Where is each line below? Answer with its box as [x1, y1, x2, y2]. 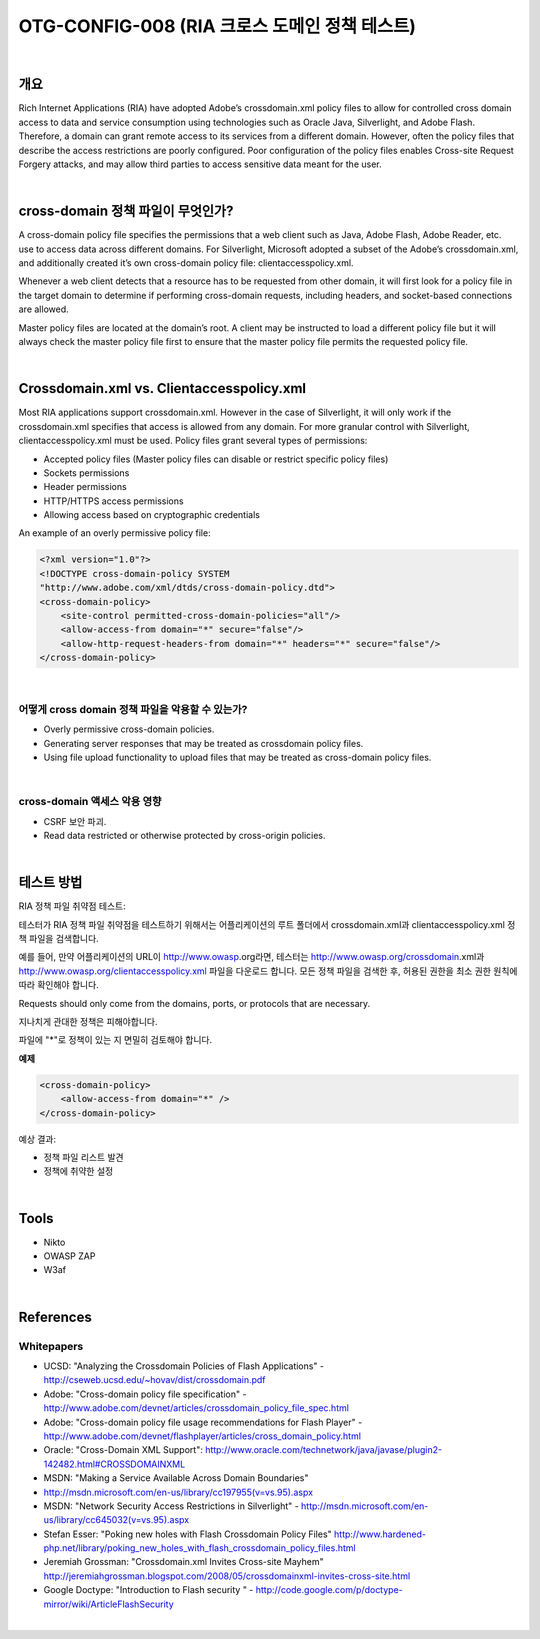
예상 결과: [18, 1133, 57, 1145]
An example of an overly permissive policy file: [18, 527, 211, 539]
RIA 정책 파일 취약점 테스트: [18, 900, 127, 912]
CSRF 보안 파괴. [43, 815, 107, 827]
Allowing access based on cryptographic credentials [43, 509, 260, 521]
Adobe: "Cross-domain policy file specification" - [43, 1388, 247, 1400]
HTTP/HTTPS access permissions [43, 495, 184, 507]
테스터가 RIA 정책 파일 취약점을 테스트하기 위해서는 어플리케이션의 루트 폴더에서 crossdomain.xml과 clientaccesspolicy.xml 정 [18, 918, 516, 930]
